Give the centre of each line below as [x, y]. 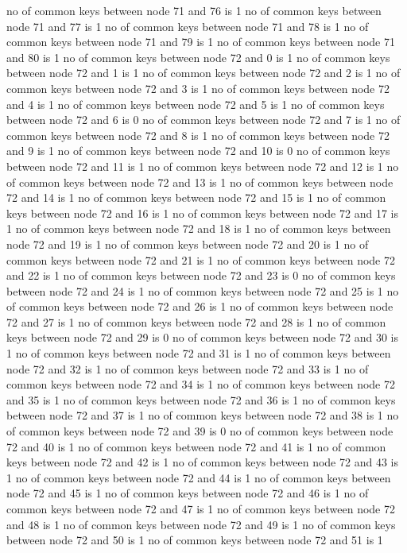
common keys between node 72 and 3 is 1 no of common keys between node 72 [198, 88]
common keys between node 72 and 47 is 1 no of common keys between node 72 [201, 509]
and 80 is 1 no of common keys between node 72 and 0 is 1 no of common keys [198, 57]
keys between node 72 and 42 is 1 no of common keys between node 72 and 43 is [202, 462]
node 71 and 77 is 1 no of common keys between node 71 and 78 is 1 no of [188, 26]
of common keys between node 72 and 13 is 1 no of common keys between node [200, 182]
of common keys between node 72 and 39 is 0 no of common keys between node [200, 431]
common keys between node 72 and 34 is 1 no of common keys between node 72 [201, 384]
